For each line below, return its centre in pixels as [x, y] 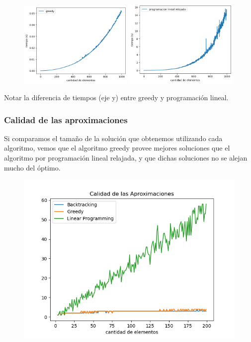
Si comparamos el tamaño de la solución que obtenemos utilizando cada [113, 138]
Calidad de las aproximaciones [66, 119]
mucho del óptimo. [32, 167]
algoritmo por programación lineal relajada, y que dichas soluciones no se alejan [126, 158]
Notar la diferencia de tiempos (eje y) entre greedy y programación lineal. [116, 97]
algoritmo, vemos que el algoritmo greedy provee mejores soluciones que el [117, 148]
